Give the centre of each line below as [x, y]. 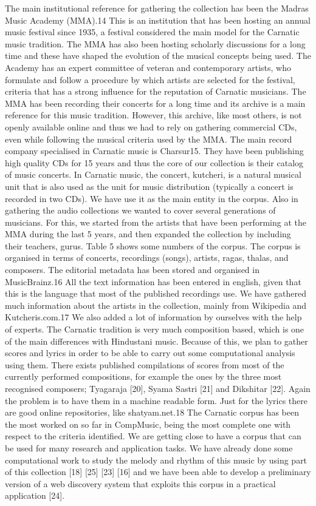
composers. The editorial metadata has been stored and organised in [132, 270]
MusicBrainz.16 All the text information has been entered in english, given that [153, 281]
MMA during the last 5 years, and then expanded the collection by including [148, 234]
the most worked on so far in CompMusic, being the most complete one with [148, 424]
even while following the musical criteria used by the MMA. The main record [149, 139]
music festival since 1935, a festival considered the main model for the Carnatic [152, 32]
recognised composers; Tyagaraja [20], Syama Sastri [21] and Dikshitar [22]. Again [158, 388]
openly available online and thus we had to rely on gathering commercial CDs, [151, 126]
